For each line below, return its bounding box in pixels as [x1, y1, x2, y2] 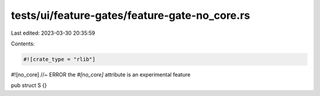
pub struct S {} [11, 82, 47, 89]
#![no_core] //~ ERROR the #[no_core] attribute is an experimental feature [11, 71, 191, 78]
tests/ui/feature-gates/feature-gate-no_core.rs [11, 9, 250, 22]
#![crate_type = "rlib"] [23, 56, 96, 62]
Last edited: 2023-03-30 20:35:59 [11, 29, 95, 37]
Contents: [11, 40, 35, 47]
